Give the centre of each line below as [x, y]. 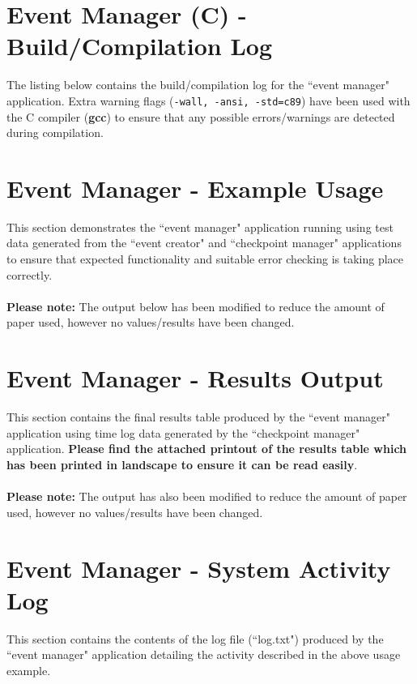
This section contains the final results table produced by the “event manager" [198, 417]
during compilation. [55, 133]
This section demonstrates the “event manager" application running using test [200, 227]
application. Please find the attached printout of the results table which [207, 449]
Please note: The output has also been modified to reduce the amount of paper [207, 496]
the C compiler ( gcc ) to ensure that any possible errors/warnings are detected [201, 116]
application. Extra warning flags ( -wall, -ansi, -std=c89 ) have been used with [208, 100]
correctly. [30, 274]
